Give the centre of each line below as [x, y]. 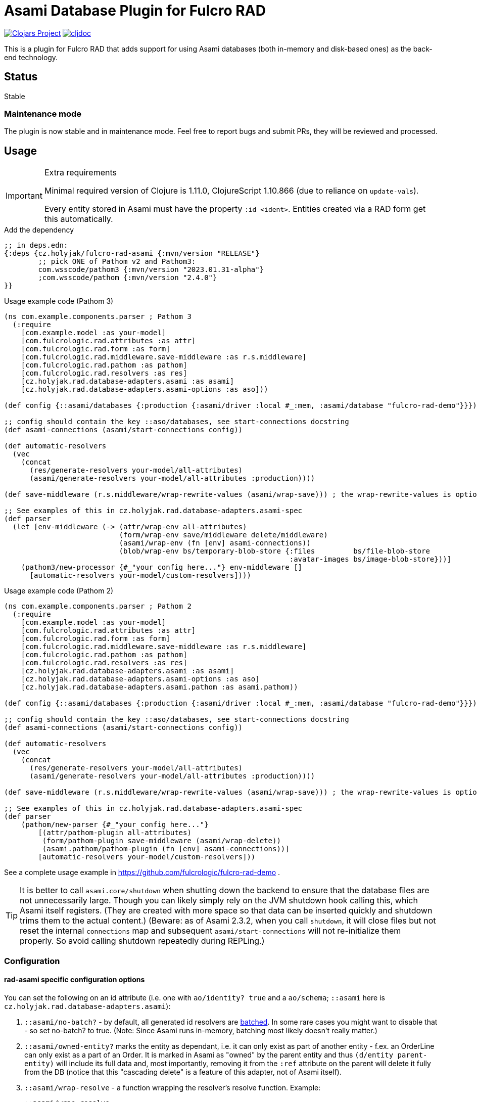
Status [21, 77]
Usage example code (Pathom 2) [59, 591]
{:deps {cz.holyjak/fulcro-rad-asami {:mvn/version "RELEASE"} [132, 254]
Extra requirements [80, 173]
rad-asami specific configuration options [75, 980]
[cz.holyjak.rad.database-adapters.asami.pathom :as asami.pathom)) [159, 687]
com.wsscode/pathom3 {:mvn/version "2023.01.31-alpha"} [151, 270]
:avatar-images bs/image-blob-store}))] [370, 559]
